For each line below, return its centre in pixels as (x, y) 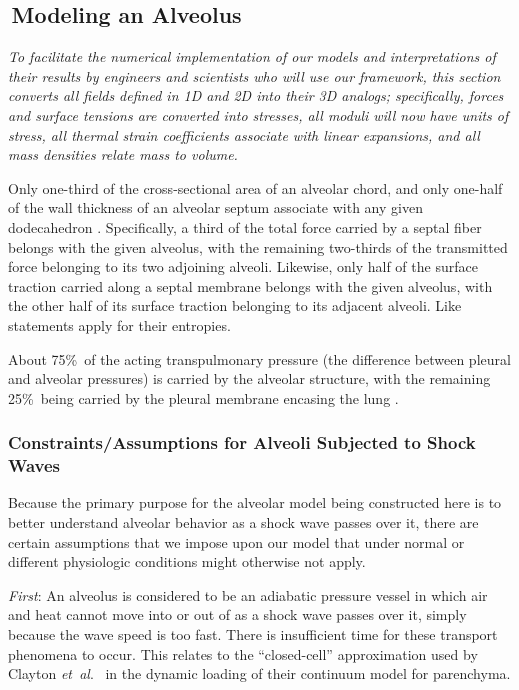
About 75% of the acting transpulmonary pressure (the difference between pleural (259, 358)
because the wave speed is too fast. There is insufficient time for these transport (253, 634)
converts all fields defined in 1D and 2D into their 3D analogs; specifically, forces (256, 95)
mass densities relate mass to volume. (123, 154)
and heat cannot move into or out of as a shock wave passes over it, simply (237, 614)
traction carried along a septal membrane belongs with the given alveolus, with (250, 285)
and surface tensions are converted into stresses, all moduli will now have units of (258, 114)
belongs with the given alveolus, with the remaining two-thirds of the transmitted (258, 246)
